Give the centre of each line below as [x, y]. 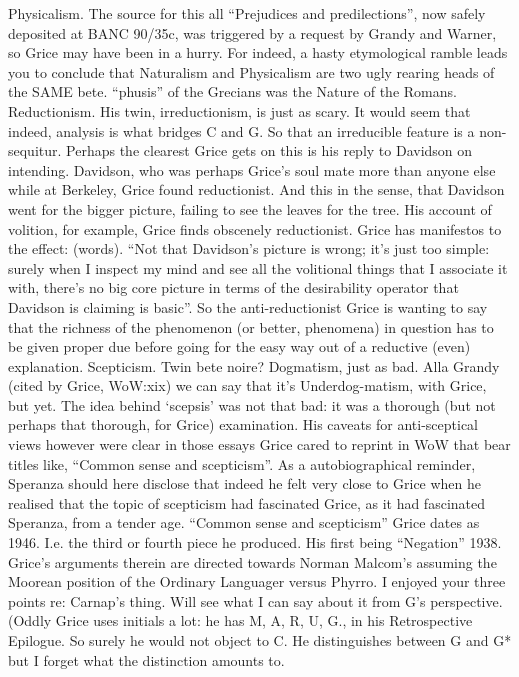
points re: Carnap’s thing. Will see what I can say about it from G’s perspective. [255, 600]
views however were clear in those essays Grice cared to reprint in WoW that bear [259, 444]
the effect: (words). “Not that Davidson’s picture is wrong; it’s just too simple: [249, 248]
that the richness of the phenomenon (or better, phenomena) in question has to [251, 326]
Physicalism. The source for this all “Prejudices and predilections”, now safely [247, 13]
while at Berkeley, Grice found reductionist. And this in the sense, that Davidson [256, 189]
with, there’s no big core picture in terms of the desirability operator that [233, 287]
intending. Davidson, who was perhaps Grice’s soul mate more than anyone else [252, 169]
